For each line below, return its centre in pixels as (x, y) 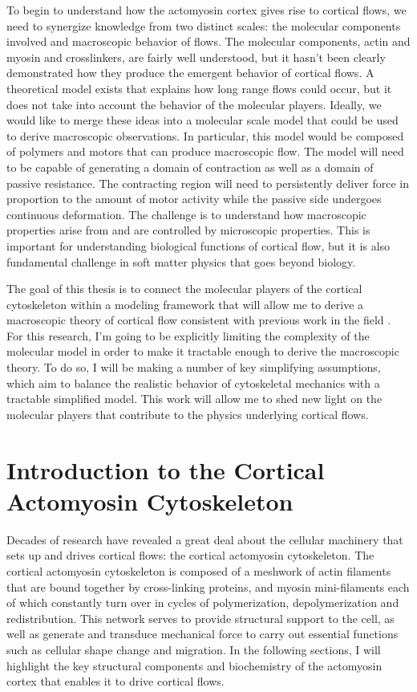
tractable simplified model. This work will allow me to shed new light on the (194, 399)
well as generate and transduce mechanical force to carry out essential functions (202, 634)
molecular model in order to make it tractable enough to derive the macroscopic (203, 351)
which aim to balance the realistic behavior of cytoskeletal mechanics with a (193, 383)
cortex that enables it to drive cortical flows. (115, 681)
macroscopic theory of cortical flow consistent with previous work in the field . (199, 320)
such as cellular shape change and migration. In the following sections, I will (194, 649)
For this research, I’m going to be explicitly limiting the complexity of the (188, 335)
